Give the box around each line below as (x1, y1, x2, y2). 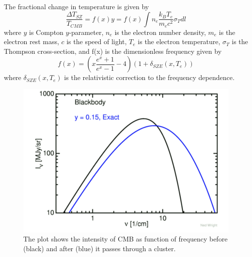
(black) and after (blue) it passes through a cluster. (23, 243, 176, 254)
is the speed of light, (66, 36, 127, 47)
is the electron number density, (114, 27, 206, 37)
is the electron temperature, (138, 36, 220, 47)
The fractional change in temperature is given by (4, 1, 149, 11)
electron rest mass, (4, 36, 59, 47)
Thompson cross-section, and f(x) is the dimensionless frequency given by (4, 46, 222, 56)
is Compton (29, 27, 63, 37)
